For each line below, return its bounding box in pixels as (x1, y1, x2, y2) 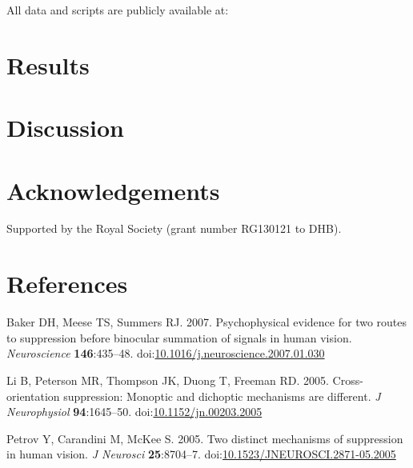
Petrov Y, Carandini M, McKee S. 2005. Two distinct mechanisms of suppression (6, 430, 403, 446)
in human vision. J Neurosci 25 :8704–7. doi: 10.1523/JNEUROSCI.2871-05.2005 (6, 446, 396, 462)
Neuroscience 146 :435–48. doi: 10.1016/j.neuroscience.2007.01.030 (6, 345, 325, 362)
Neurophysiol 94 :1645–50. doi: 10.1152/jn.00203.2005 (6, 403, 263, 420)
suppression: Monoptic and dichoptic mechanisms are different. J (63, 387, 381, 404)
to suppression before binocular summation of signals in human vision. (6, 329, 352, 346)
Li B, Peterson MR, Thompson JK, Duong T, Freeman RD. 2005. (6, 371, 329, 388)
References (6, 267, 128, 300)
